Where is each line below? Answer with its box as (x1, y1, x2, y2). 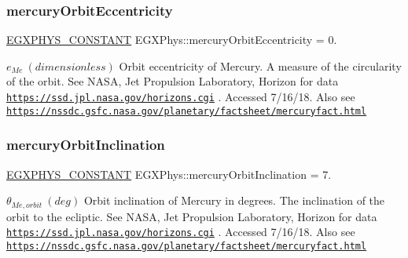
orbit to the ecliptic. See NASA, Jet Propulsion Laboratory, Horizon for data (6, 208, 377, 224)
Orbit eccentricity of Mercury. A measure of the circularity (119, 57, 402, 74)
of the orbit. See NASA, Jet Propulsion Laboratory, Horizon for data (6, 73, 339, 89)
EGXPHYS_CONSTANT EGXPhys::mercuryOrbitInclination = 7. (6, 165, 332, 182)
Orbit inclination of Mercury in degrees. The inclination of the (83, 192, 385, 209)
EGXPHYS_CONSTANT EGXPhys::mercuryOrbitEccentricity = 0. (6, 31, 337, 48)
